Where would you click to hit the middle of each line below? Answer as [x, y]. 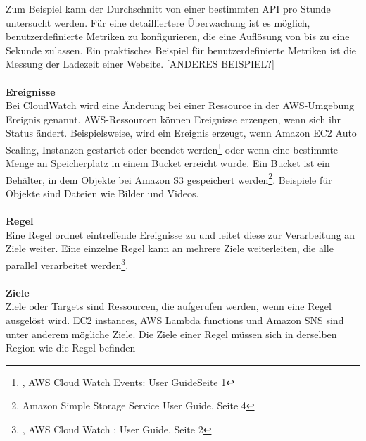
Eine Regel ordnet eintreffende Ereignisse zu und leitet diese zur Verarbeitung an [181, 234]
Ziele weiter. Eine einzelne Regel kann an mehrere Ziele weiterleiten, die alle [170, 248]
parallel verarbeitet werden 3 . [67, 264]
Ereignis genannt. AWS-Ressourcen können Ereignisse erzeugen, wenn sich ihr [173, 119]
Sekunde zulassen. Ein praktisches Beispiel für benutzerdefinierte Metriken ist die [181, 50]
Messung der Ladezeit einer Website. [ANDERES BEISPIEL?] [140, 64]
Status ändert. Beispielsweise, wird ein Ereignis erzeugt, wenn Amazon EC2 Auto [181, 133]
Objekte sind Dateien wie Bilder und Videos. [102, 193]
